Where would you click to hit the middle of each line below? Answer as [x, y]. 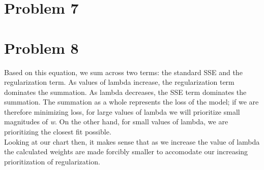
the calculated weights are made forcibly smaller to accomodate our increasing [126, 151]
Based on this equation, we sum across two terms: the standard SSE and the [123, 72]
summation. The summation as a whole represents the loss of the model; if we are [131, 102]
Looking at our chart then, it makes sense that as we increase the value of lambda [132, 141]
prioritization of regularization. [52, 161]
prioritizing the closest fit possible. [58, 132]
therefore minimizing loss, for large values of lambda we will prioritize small [122, 111]
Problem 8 [41, 47]
